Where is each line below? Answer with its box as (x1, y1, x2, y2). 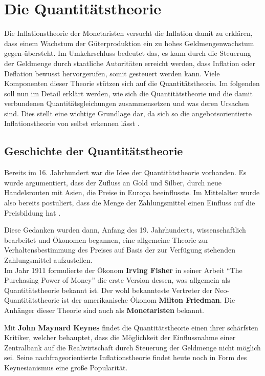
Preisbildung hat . (4, 207, 61, 218)
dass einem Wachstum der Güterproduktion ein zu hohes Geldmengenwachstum (4, 37, 254, 48)
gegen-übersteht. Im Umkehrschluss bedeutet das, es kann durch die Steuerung (4, 48, 251, 58)
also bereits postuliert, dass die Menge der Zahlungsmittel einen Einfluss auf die (4, 197, 255, 208)
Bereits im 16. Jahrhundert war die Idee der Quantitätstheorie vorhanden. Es (4, 167, 247, 178)
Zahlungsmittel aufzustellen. (4, 255, 93, 265)
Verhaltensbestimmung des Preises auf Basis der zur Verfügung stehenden (4, 244, 235, 255)
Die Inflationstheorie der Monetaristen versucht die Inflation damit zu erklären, (4, 28, 253, 38)
